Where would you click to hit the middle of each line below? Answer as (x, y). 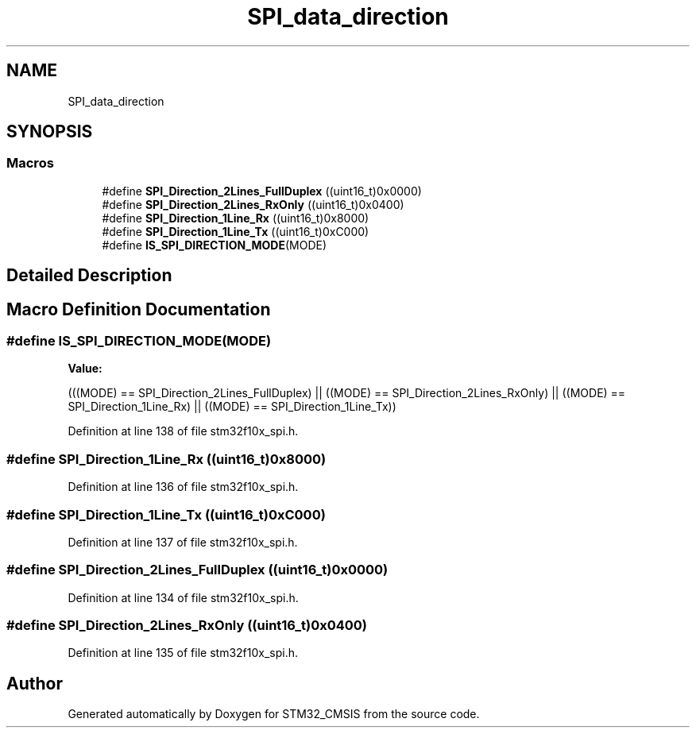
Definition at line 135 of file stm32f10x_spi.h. (183, 653)
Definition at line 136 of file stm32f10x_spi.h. (183, 487)
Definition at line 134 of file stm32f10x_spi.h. (183, 597)
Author (35, 683)
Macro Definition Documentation (139, 309)
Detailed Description (89, 276)
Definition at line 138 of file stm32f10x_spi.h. (183, 431)
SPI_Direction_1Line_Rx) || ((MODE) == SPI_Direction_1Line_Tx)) (232, 407)
